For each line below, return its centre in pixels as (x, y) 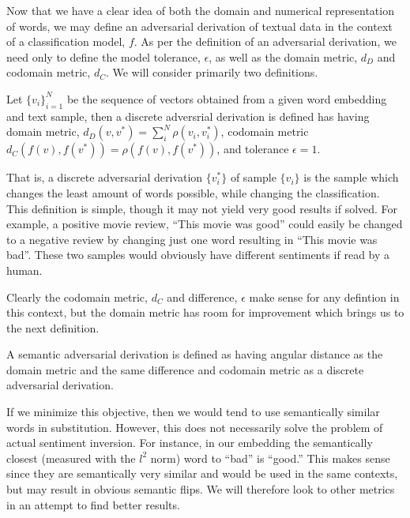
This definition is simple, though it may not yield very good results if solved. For (202, 208)
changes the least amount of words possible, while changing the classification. (193, 192)
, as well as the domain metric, (283, 56)
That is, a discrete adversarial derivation (105, 177)
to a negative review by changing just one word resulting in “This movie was (192, 239)
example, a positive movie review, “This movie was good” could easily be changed (205, 224)
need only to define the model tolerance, (103, 56)
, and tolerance (253, 149)
